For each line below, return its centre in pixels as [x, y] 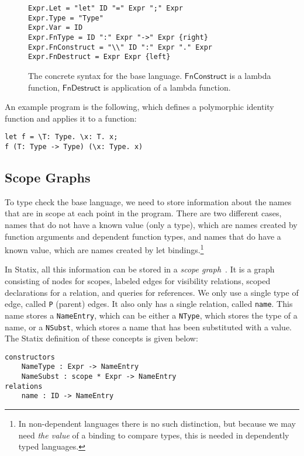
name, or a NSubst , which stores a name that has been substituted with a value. [148, 327]
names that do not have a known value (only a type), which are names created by [151, 225]
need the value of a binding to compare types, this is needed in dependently [154, 435]
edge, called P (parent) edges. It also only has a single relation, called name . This [149, 304]
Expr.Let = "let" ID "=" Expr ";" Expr [106, 8]
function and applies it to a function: [71, 118]
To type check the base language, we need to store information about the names [148, 201]
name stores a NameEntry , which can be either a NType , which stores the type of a [151, 315]
